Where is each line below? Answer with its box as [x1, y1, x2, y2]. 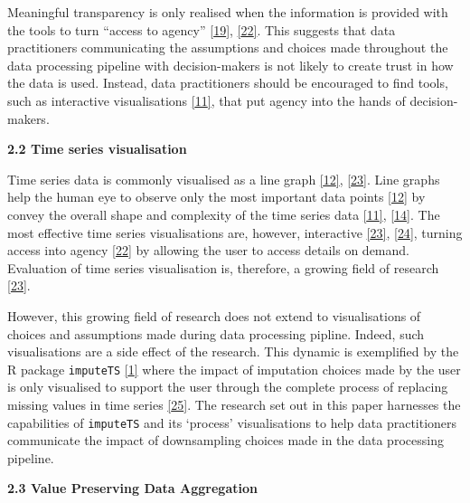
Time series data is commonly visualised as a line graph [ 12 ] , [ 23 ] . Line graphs [7, 169, 440, 188]
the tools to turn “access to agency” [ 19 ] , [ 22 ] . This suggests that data [7, 20, 396, 39]
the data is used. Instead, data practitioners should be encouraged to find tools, [7, 73, 448, 92]
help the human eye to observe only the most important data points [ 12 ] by [7, 187, 426, 206]
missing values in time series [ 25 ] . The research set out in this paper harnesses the [7, 394, 461, 413]
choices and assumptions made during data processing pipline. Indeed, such [7, 324, 425, 343]
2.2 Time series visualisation [7, 139, 187, 158]
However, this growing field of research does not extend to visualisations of [7, 306, 421, 325]
